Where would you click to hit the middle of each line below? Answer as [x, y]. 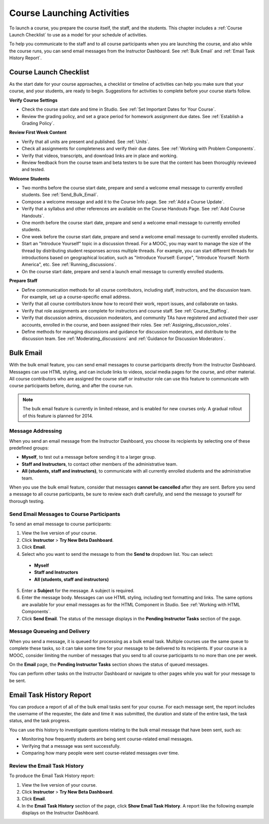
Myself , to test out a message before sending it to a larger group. [89, 457]
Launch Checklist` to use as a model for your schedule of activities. [78, 34]
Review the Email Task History [47, 766]
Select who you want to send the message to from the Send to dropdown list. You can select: [118, 554]
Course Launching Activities [69, 13]
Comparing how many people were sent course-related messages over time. [100, 753]
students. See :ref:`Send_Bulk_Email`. [60, 195]
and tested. [33, 169]
